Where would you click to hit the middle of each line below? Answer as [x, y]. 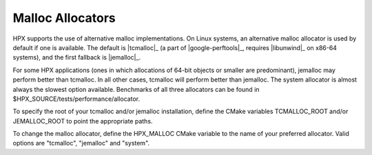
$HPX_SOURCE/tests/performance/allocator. [76, 99]
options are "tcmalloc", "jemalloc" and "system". [81, 143]
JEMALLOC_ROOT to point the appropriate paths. [83, 121]
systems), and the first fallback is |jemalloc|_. [77, 58]
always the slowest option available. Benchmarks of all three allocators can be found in [136, 89]
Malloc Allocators [64, 18]
